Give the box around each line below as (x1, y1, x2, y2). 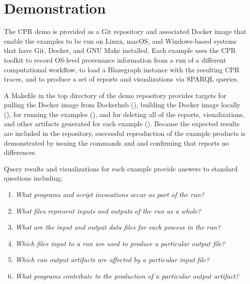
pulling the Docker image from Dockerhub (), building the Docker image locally (4, 100, 241, 110)
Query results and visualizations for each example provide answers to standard (4, 163, 238, 173)
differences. (4, 147, 37, 157)
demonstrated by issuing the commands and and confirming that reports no (4, 137, 229, 148)
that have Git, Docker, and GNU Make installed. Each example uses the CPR (4, 45, 236, 55)
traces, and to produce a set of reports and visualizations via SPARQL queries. (4, 74, 239, 84)
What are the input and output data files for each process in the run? (15, 222, 221, 232)
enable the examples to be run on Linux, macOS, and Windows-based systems (4, 35, 237, 46)
